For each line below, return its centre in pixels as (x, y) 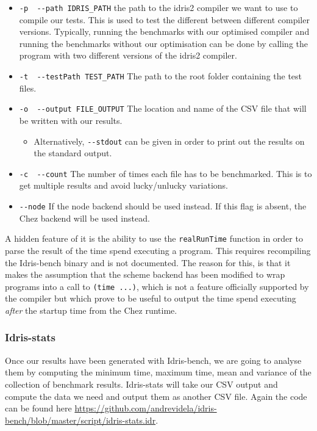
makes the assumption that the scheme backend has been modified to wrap (145, 274)
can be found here (38, 408)
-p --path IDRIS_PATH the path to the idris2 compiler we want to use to (158, 7)
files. (28, 88)
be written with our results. (71, 120)
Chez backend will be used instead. (84, 218)
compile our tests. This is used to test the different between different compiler (164, 19)
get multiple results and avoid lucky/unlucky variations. (123, 185)
